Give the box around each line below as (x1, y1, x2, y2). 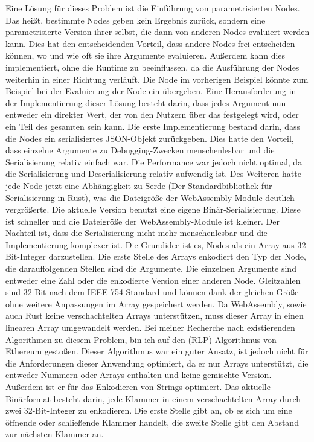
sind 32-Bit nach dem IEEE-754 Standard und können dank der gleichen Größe (5, 286, 299, 298)
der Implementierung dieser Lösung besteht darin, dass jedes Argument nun (5, 96, 286, 109)
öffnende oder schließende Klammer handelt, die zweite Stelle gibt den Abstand (5, 415, 299, 428)
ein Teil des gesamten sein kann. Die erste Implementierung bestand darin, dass (5, 120, 301, 132)
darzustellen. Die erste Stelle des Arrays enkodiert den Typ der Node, (48, 250, 306, 263)
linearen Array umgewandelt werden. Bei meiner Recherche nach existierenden (5, 321, 295, 334)
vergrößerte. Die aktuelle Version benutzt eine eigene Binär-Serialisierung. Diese (5, 203, 301, 216)
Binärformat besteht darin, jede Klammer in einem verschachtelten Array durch (5, 392, 301, 405)
